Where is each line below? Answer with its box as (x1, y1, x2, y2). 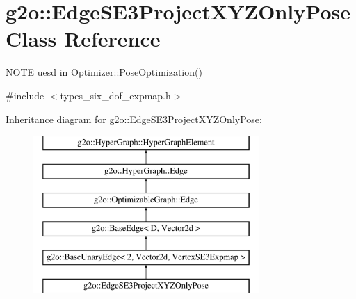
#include (6, 88, 44, 102)
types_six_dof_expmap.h (60, 88, 171, 102)
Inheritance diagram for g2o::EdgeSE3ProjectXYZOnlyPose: (6, 111, 262, 126)
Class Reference (6, 24, 161, 53)
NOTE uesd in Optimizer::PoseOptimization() (6, 65, 202, 79)
